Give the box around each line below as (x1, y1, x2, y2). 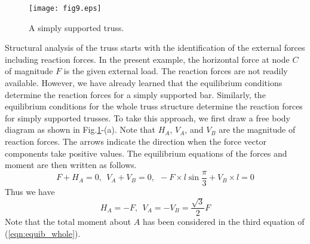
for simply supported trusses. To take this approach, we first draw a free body (5, 111, 290, 124)
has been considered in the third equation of (142, 215, 305, 228)
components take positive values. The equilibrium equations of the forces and (5, 147, 287, 159)
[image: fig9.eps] (29, 4, 102, 13)
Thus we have (5, 185, 55, 197)
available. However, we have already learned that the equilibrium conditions (5, 77, 283, 89)
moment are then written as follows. (5, 158, 137, 171)
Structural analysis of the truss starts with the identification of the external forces (5, 41, 305, 54)
